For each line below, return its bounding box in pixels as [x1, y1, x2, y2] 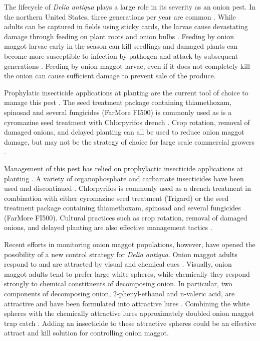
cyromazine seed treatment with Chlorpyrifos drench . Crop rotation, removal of [4, 117, 250, 127]
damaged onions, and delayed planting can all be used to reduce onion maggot [4, 127, 244, 137]
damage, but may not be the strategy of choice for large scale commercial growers [4, 136, 255, 147]
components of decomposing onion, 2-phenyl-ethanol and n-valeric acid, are [4, 288, 235, 299]
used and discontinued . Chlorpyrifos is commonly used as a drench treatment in [4, 183, 251, 193]
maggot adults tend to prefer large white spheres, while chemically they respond [4, 268, 250, 279]
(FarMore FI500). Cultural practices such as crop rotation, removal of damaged [4, 212, 247, 222]
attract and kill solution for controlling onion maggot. [4, 327, 169, 338]
